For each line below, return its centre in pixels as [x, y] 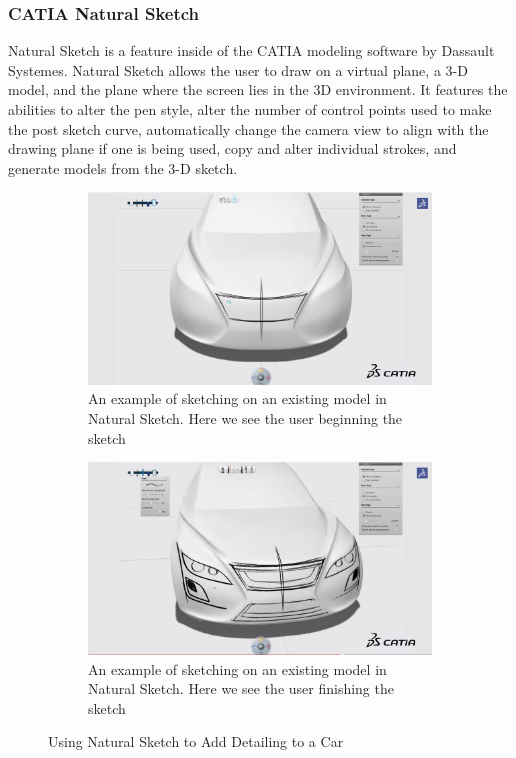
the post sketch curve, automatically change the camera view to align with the [248, 128]
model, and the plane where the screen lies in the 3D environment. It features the [258, 89]
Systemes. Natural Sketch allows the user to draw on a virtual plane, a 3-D [238, 69]
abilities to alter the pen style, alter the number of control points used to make [250, 109]
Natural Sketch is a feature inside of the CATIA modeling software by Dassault [251, 50]
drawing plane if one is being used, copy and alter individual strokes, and [232, 148]
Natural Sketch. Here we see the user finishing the [241, 688]
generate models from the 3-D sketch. [123, 167]
